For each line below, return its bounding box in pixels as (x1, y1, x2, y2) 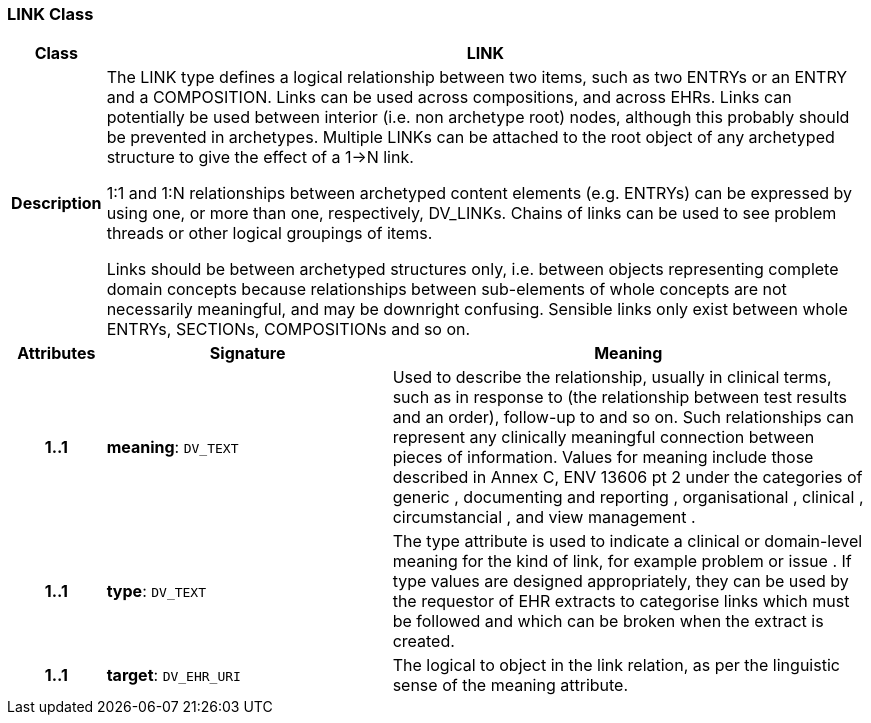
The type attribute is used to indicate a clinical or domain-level (392, 531, 863, 552)
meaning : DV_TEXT (106, 437, 239, 458)
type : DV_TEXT (106, 581, 207, 602)
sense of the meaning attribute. (392, 675, 629, 696)
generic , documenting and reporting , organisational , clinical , (392, 487, 864, 508)
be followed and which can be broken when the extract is (392, 611, 824, 632)
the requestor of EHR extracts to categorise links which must (392, 591, 850, 612)
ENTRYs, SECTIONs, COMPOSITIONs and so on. (106, 319, 471, 340)
